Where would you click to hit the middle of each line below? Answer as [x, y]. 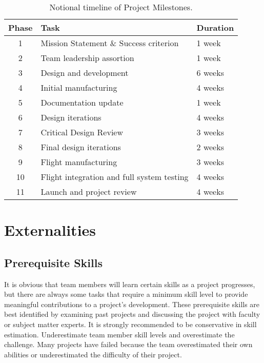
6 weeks [210, 73]
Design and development [85, 73]
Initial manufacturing [79, 87]
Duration [215, 27]
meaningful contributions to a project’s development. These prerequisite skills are [132, 304]
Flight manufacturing [79, 162]
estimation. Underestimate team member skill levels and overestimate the [119, 334]
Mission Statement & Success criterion [110, 43]
